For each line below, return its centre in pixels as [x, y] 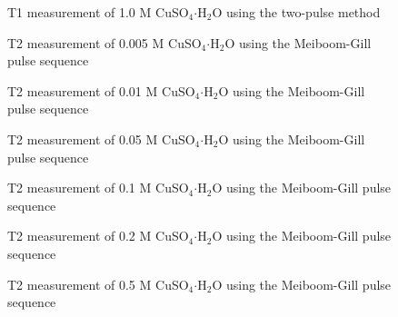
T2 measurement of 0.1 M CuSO [98, 188]
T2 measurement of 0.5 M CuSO [98, 284]
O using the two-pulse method [296, 12]
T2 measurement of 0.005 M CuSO [104, 42]
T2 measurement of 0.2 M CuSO [98, 236]
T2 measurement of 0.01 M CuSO [101, 90]
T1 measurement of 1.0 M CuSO [98, 12]
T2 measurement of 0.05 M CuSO [101, 139]
